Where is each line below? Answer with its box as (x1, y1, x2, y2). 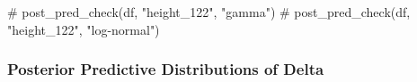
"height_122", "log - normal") (7, 20, 160, 38)
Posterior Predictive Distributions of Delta (7, 58, 324, 80)
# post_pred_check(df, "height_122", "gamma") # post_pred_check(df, (7, 3, 411, 20)
